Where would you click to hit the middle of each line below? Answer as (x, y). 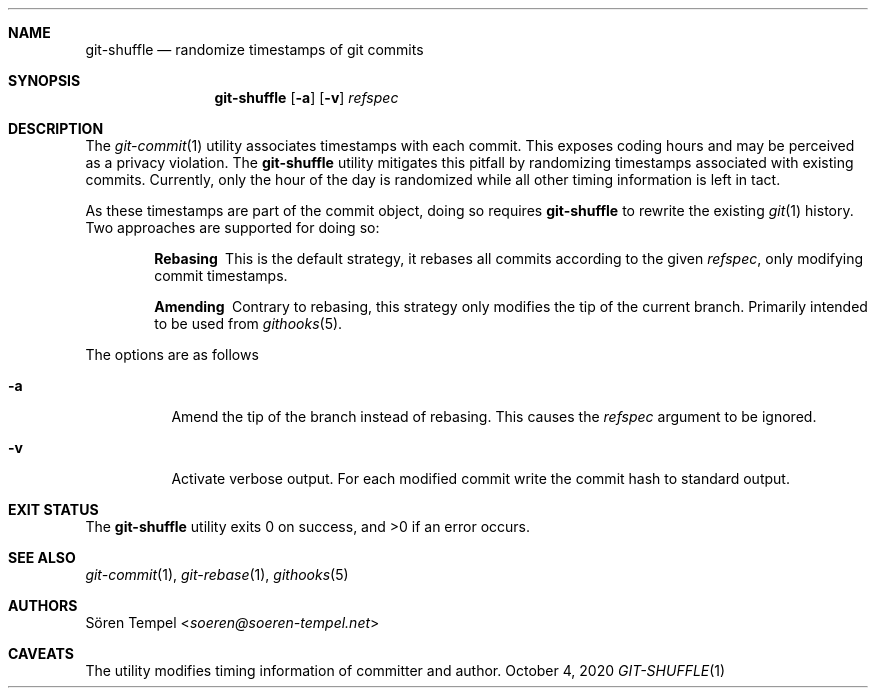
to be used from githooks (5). (248, 323)
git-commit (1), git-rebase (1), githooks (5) (217, 574)
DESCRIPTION (56, 128)
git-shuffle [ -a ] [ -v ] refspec (306, 97)
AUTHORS (43, 605)
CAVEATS (41, 653)
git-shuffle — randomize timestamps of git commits (254, 49)
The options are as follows (172, 354)
